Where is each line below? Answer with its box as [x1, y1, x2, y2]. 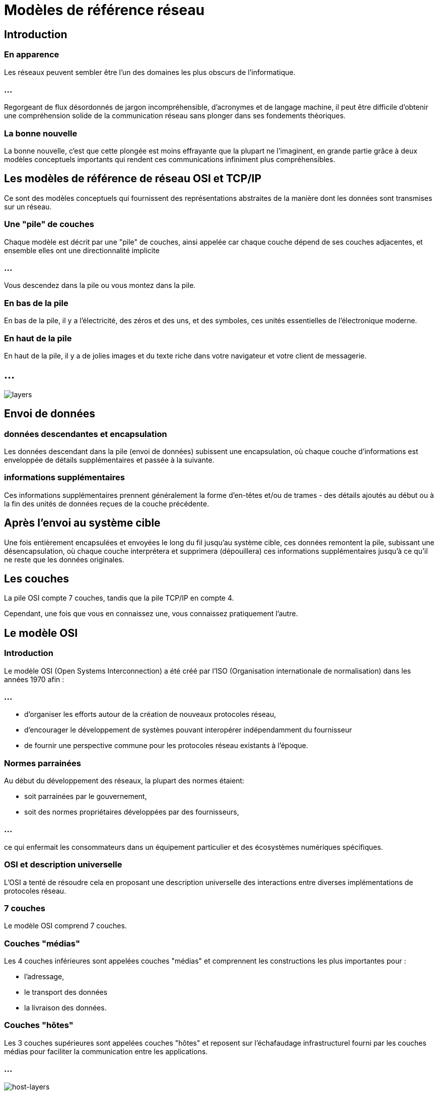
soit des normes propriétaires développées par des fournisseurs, [24, 808, 239, 817]
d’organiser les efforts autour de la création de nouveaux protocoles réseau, [24, 710, 276, 719]
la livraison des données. [24, 1003, 107, 1012]
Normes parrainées [4, 758, 81, 768]
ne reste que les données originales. [4, 555, 124, 564]
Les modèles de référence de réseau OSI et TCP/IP [4, 172, 262, 185]
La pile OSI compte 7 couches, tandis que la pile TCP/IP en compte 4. [4, 594, 234, 603]
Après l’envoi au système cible [4, 517, 161, 530]
